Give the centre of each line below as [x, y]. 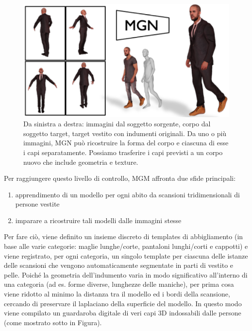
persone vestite [37, 204]
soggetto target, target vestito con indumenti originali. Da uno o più [125, 133]
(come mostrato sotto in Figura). [53, 322]
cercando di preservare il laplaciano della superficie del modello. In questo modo [123, 303]
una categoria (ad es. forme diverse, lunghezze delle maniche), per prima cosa [119, 284]
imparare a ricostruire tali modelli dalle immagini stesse [98, 220]
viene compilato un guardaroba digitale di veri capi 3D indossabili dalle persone [123, 313]
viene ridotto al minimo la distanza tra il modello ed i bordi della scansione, [117, 294]
